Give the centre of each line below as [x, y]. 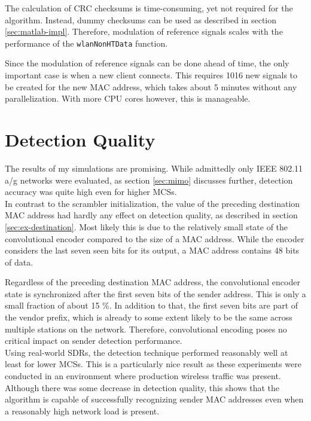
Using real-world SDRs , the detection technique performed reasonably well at [147, 352]
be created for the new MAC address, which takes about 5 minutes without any [151, 86]
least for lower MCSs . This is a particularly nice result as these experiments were [153, 364]
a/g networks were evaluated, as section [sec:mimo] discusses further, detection [149, 180]
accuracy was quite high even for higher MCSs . [91, 192]
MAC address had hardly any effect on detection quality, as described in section [151, 215]
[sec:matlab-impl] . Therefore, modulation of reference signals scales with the [144, 31]
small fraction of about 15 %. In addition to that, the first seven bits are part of [152, 305]
